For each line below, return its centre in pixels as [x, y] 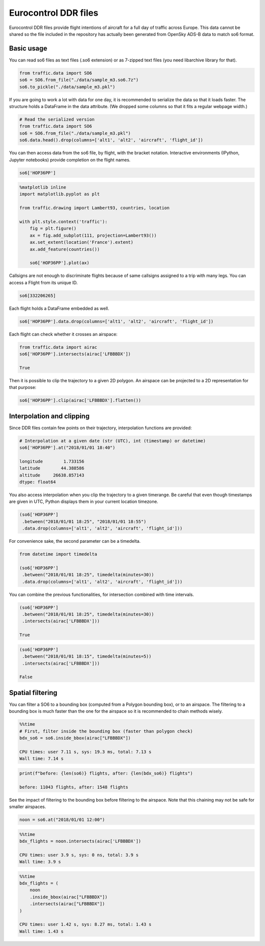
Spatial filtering [33, 693]
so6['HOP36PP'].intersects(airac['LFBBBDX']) [75, 354]
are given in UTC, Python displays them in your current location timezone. [84, 501]
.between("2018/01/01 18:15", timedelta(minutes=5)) [87, 656]
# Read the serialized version [57, 119]
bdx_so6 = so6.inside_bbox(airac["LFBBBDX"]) [75, 738]
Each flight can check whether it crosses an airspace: [63, 334]
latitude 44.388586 [52, 468]
